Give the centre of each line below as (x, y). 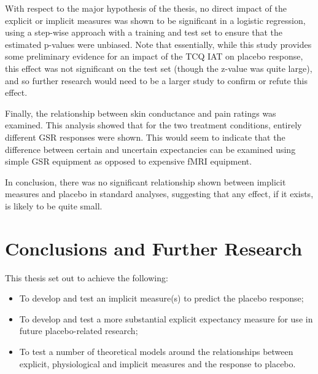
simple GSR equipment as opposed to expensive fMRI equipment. (129, 161)
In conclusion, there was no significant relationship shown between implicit (145, 181)
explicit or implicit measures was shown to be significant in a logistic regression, (155, 20)
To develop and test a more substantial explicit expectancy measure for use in (166, 318)
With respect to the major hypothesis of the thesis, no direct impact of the (146, 8)
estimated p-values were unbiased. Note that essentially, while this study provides (158, 44)
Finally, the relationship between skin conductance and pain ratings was (141, 113)
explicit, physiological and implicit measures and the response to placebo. (157, 363)
